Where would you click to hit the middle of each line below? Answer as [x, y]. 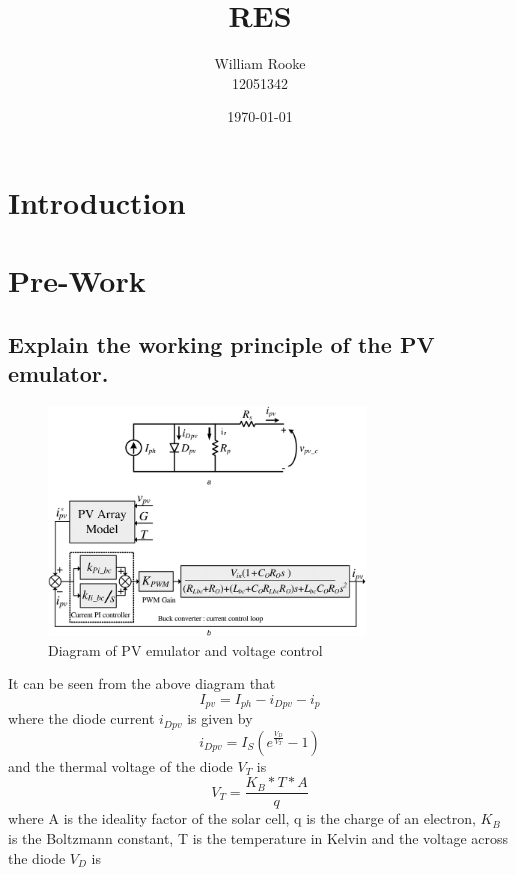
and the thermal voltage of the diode [120, 765]
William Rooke [260, 63]
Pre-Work [77, 280]
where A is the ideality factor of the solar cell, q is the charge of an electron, [242, 818]
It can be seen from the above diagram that [142, 683]
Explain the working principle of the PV [221, 343]
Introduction [97, 201]
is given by [220, 718]
